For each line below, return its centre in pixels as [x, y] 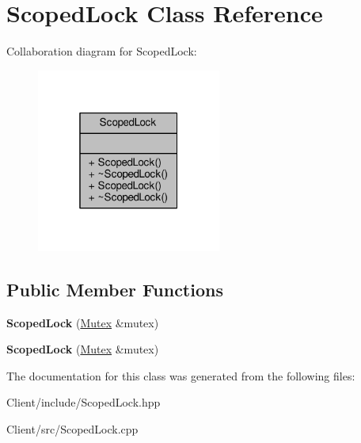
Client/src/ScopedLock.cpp [72, 428]
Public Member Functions [115, 289]
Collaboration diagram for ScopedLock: [102, 51]
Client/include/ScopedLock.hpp [84, 402]
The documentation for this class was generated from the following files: [181, 375]
